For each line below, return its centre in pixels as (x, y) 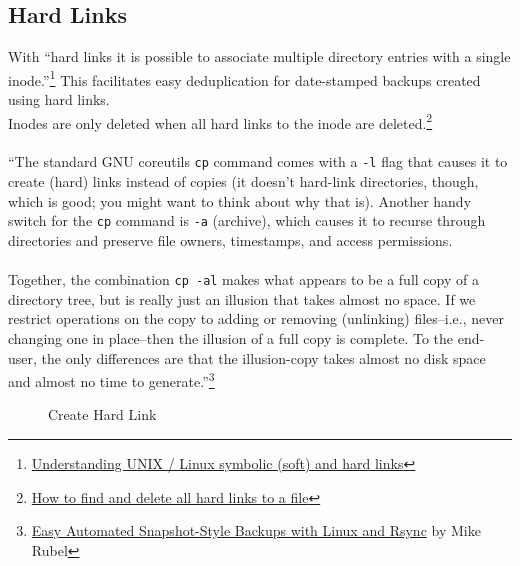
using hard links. (59, 99)
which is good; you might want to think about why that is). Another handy (240, 200)
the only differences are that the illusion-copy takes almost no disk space (263, 357)
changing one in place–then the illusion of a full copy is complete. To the (231, 338)
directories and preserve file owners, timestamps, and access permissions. (230, 239)
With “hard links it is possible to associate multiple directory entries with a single (259, 56)
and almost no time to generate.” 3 (111, 379)
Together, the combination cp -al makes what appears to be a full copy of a (243, 279)
